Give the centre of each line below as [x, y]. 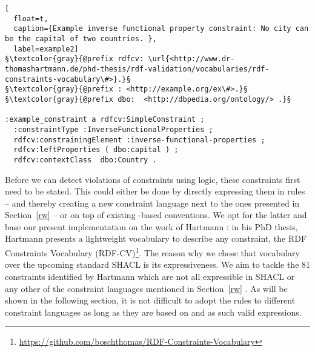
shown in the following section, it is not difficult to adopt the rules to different [150, 300]
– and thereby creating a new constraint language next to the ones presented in [152, 203]
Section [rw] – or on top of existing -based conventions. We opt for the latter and [156, 215]
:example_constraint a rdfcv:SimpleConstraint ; [105, 120]
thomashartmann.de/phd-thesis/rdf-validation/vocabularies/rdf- [137, 69]
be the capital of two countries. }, [81, 38]
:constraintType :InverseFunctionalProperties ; [113, 129]
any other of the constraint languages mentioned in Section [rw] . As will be [146, 288]
